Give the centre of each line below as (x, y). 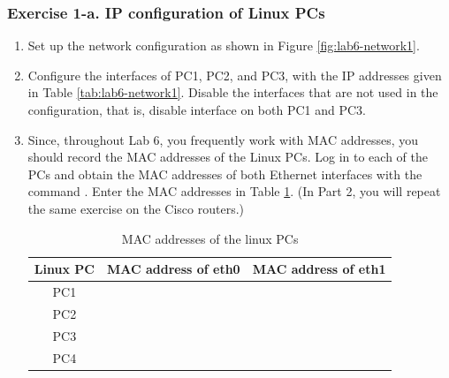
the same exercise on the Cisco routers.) (136, 208)
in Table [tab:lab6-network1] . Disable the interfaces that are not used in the (233, 92)
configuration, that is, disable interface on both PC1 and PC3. (197, 110)
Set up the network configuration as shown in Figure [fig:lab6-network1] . (224, 45)
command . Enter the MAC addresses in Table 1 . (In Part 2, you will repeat (234, 191)
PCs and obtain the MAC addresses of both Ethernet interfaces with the (225, 174)
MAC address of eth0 (173, 269)
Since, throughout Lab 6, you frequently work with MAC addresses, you (223, 139)
